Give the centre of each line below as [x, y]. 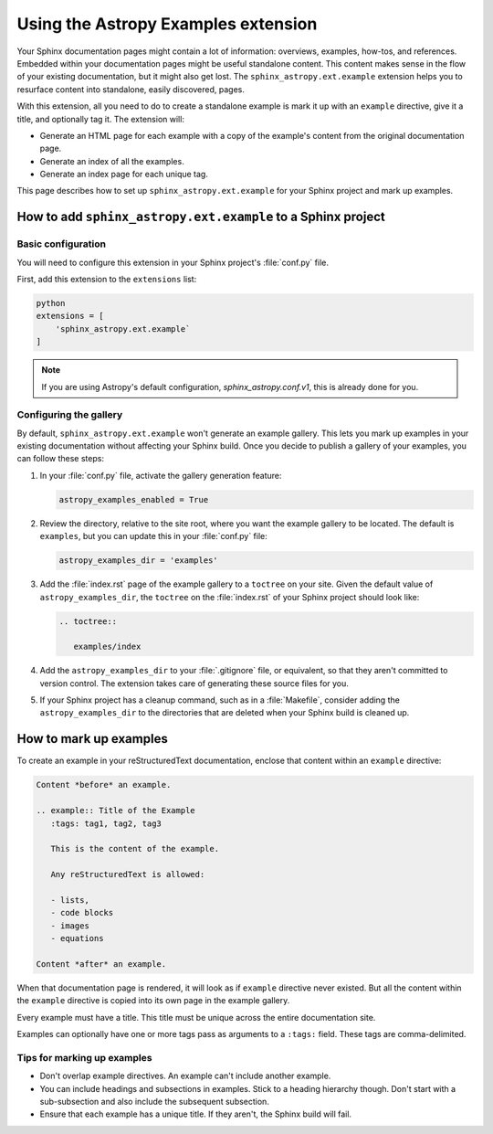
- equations [77, 938]
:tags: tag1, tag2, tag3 [106, 823]
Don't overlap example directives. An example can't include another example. [185, 1076]
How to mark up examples [92, 739]
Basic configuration [62, 244]
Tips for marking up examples [84, 1057]
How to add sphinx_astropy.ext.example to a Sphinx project [201, 217]
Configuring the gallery [70, 415]
